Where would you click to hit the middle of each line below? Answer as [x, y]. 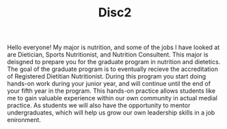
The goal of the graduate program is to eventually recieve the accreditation [113, 69]
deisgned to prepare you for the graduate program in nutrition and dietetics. [114, 62]
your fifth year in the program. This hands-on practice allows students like [111, 91]
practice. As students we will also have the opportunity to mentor [99, 105]
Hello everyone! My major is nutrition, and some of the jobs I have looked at [113, 47]
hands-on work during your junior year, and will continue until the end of [109, 84]
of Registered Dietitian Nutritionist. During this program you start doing [107, 76]
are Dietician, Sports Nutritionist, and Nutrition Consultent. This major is [108, 55]
